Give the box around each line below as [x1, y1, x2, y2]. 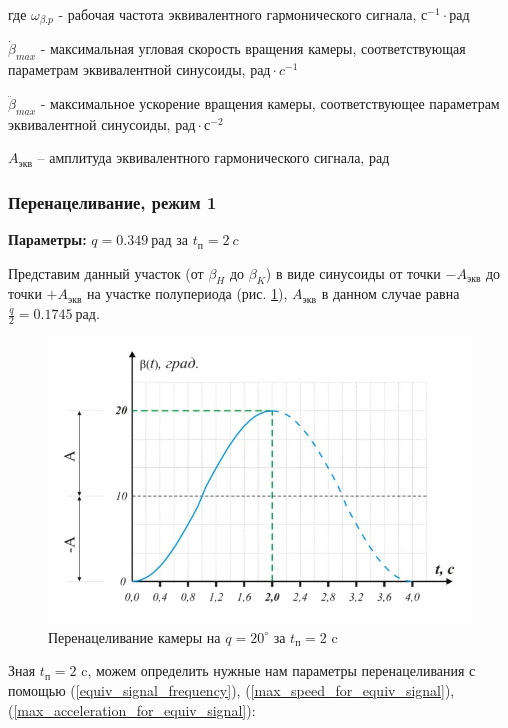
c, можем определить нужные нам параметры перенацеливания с [81, 660, 476, 681]
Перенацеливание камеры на [48, 626, 221, 647]
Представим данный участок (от [8, 262, 204, 283]
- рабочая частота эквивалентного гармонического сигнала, [58, 4, 417, 24]
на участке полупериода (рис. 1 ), [87, 283, 288, 304]
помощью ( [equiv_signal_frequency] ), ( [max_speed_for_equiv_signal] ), [8, 679, 455, 700]
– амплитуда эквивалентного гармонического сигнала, [37, 147, 365, 168]
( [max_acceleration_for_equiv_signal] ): [8, 699, 256, 720]
